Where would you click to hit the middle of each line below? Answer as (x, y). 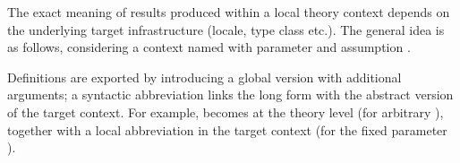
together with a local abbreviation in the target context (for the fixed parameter (227, 129)
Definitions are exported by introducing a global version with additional (204, 77)
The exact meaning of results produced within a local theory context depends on (229, 12)
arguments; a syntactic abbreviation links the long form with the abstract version (230, 94)
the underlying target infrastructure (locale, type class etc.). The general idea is (226, 29)
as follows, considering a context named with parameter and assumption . (209, 47)
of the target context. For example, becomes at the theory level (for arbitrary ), (226, 112)
